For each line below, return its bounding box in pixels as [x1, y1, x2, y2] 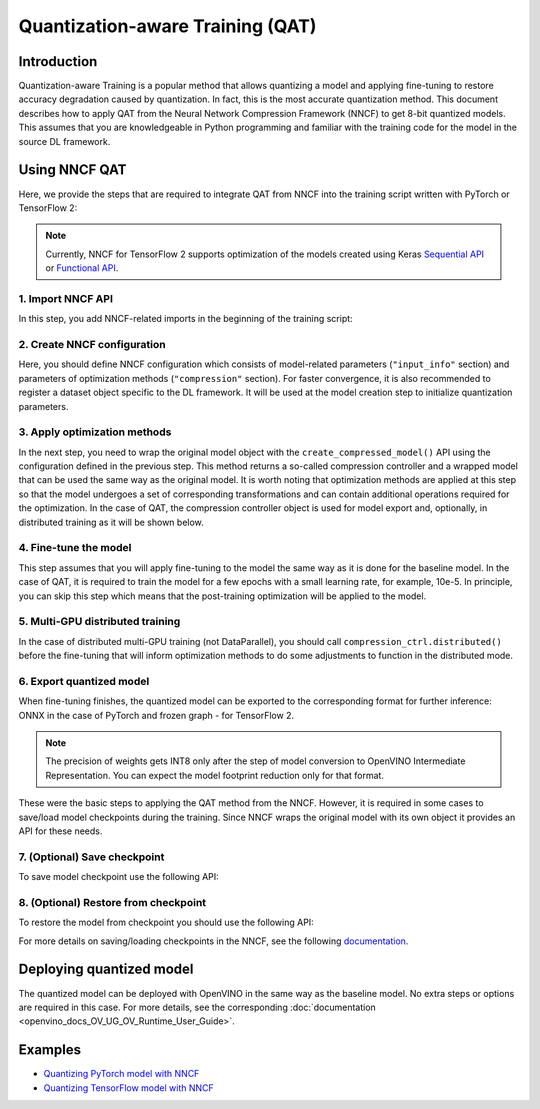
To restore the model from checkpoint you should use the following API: [18, 916, 314, 929]
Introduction [18, 53, 98, 70]
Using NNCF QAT [18, 161, 127, 179]
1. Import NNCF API [18, 291, 114, 305]
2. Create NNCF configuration [18, 338, 166, 351]
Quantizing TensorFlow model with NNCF [43, 1081, 214, 1094]
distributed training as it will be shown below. [18, 516, 204, 528]
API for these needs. [18, 825, 103, 837]
